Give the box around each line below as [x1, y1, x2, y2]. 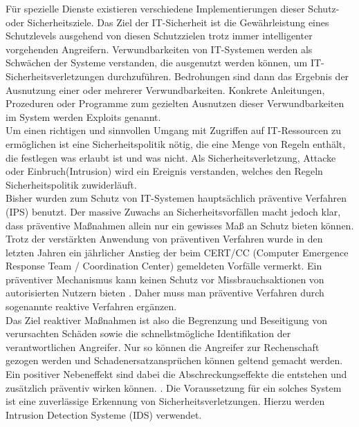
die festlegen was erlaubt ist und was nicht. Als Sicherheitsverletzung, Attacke [6, 150, 336, 164]
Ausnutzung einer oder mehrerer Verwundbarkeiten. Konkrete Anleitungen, [6, 82, 325, 97]
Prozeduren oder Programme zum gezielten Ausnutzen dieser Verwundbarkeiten [6, 96, 344, 111]
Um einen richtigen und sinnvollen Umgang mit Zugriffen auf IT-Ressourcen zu [6, 123, 342, 137]
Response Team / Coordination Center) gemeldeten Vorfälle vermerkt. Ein [6, 258, 322, 273]
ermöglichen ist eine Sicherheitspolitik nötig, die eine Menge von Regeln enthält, [6, 136, 346, 151]
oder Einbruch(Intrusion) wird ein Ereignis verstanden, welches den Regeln [6, 164, 323, 178]
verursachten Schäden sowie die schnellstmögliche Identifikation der [6, 326, 291, 341]
